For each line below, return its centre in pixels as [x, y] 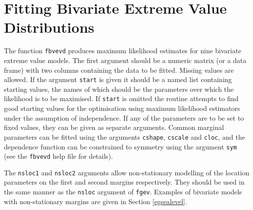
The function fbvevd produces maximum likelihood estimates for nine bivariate [123, 51]
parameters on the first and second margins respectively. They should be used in [124, 182]
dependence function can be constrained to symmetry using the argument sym [120, 146]
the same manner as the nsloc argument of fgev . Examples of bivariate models [123, 192]
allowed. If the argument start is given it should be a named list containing [118, 79]
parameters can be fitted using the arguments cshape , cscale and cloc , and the [125, 136]
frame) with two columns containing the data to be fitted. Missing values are [119, 70]
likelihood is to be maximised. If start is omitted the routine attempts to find [121, 98]
